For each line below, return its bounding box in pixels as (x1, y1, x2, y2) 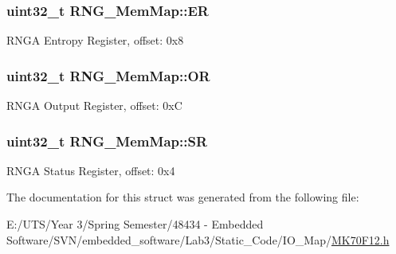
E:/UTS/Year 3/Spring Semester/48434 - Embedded (6, 216, 264, 233)
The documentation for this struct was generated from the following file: (6, 189, 359, 205)
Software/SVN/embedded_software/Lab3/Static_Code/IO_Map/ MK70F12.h (6, 231, 390, 248)
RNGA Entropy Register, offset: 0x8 (6, 32, 184, 49)
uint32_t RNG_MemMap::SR (6, 131, 207, 150)
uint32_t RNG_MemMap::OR (6, 65, 210, 85)
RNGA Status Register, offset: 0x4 (6, 162, 175, 178)
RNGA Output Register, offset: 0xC (6, 97, 182, 114)
